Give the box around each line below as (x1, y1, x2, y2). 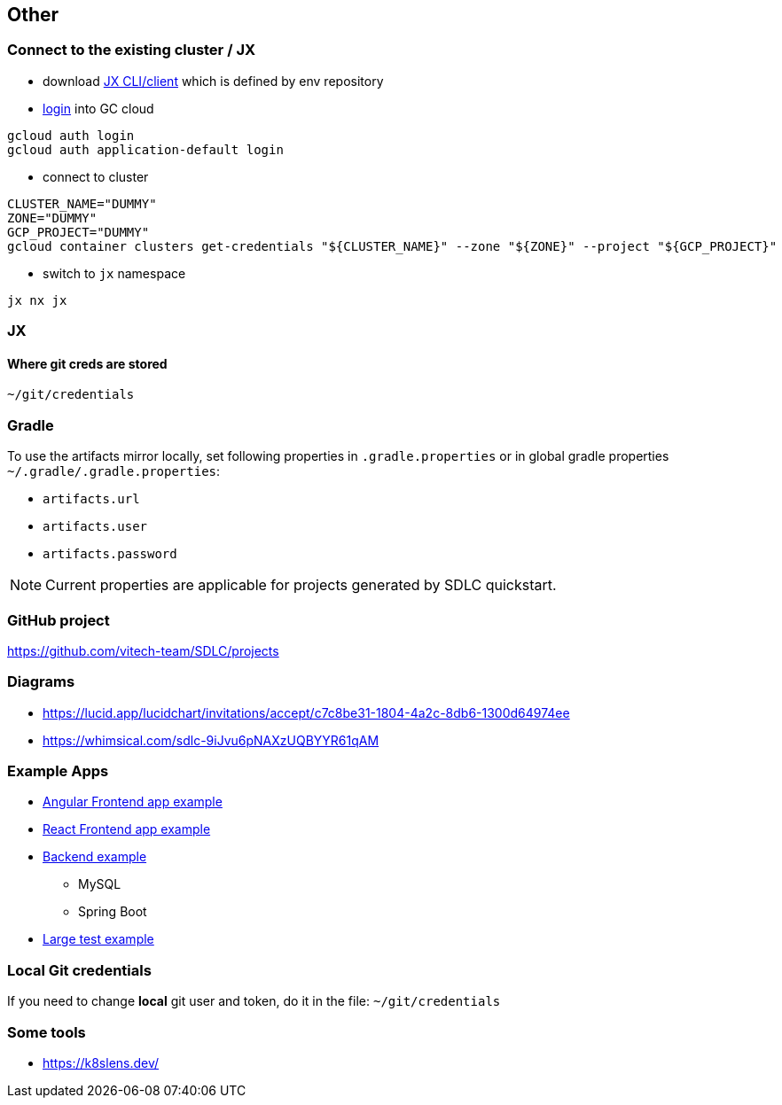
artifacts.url (43, 492, 140, 507)
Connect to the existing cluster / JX (7, 41, 256, 59)
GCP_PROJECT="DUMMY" (7, 224, 150, 239)
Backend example (43, 849, 147, 865)
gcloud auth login (7, 128, 135, 143)
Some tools (7, 1023, 86, 1041)
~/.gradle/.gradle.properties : (7, 463, 221, 479)
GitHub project (7, 611, 110, 629)
